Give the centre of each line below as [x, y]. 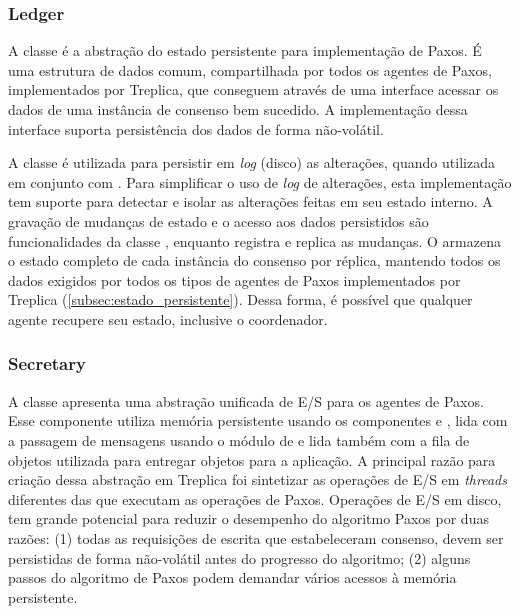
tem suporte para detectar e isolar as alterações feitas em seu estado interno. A [250, 201]
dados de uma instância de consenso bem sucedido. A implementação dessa [238, 109]
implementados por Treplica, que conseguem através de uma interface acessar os [253, 89]
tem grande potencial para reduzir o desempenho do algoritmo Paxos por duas [248, 518]
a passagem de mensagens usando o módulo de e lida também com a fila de [239, 439]
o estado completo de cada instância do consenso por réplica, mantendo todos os [254, 260]
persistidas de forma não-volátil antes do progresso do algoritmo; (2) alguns [239, 557]
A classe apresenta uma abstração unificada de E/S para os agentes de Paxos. [246, 400]
